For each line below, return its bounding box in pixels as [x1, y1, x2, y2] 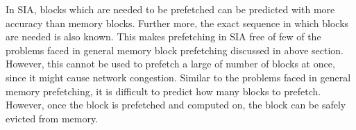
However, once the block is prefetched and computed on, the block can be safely [6, 97, 346, 112]
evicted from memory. [6, 111, 99, 125]
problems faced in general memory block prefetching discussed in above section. [6, 42, 344, 57]
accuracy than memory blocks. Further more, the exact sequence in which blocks [6, 15, 349, 30]
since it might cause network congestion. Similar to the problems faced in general [6, 70, 351, 84]
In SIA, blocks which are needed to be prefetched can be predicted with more [6, 2, 335, 16]
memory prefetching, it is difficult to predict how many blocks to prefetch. [6, 83, 321, 98]
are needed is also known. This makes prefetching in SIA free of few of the [6, 29, 321, 44]
